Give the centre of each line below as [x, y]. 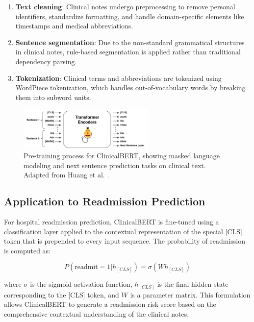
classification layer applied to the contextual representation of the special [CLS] [123, 231]
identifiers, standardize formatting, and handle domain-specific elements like [130, 16]
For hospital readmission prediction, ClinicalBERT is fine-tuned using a [112, 221]
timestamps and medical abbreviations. [74, 26]
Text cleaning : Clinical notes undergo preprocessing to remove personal [125, 6]
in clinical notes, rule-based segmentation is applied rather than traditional [128, 52]
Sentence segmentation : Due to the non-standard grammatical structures [130, 42]
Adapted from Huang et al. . [66, 175]
